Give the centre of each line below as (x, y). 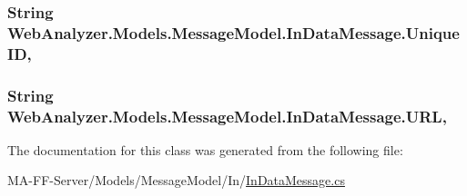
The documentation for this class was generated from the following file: (205, 149)
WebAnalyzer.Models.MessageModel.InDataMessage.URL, (227, 116)
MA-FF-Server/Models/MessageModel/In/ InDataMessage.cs (176, 180)
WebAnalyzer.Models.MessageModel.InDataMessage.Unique (233, 32)
